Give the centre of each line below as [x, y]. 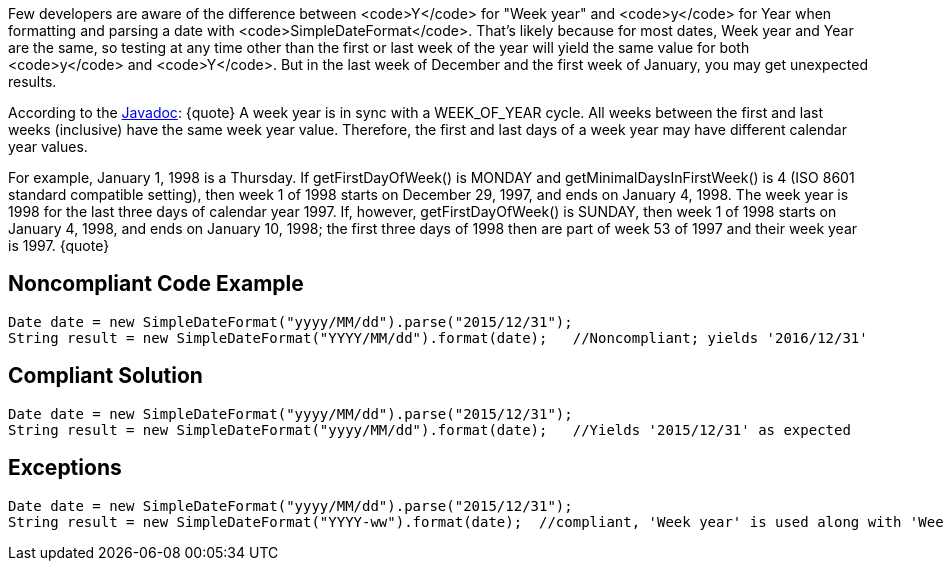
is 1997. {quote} [59, 245]
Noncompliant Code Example [156, 284]
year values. [48, 146]
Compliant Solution [105, 376]
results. [32, 81]
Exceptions [65, 468]
